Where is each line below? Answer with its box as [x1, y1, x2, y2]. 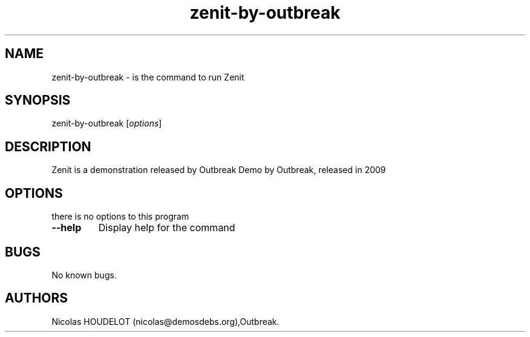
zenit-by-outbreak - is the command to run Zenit [51, 71, 244, 82]
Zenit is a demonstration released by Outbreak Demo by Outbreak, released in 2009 [51, 165, 386, 175]
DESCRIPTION [5, 139, 91, 154]
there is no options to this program [51, 211, 189, 222]
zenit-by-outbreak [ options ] [51, 118, 162, 129]
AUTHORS [5, 290, 68, 306]
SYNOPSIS [5, 93, 71, 108]
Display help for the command [98, 221, 235, 234]
